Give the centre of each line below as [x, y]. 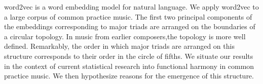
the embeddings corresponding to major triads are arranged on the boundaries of [130, 26]
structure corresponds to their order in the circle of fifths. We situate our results [129, 56]
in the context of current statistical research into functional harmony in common [129, 66]
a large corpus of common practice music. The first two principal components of [128, 16]
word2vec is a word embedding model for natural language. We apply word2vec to [131, 7]
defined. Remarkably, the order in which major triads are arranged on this [119, 46]
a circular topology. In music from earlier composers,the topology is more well [125, 36]
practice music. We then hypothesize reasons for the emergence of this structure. [129, 76]
